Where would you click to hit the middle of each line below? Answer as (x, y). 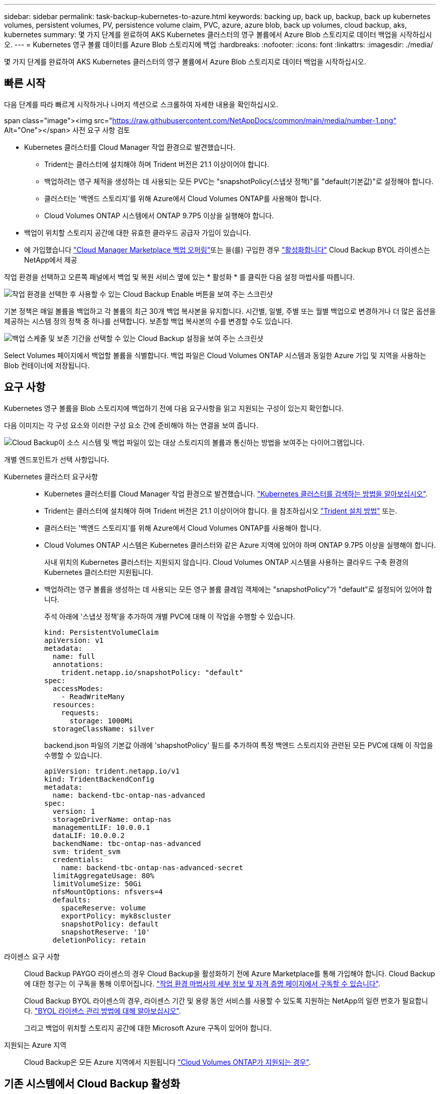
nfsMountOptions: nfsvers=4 (108, 892)
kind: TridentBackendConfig (99, 779)
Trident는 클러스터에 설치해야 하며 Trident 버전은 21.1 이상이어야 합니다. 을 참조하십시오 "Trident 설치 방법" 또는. (221, 511)
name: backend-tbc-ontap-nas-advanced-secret (152, 867)
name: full (74, 656)
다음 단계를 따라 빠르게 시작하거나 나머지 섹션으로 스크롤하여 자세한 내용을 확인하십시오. (141, 104)
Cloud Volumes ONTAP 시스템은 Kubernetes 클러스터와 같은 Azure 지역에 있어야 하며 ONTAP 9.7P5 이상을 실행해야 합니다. (240, 545)
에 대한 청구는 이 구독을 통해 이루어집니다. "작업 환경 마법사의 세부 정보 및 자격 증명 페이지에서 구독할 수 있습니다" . (202, 983)
